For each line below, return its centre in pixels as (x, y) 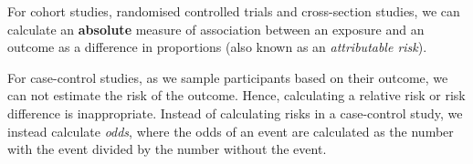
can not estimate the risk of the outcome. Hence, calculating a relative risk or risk (236, 95)
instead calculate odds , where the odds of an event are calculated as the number (231, 131)
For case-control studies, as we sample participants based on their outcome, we (228, 77)
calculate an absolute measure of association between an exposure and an (216, 29)
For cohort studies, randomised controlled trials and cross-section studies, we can (234, 11)
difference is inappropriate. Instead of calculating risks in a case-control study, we (235, 113)
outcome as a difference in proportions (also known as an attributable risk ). (217, 47)
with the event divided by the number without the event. (167, 149)
